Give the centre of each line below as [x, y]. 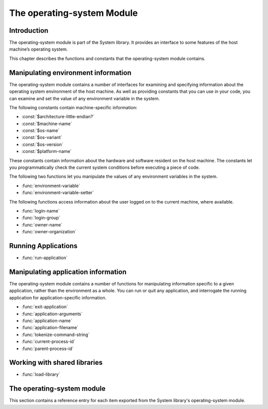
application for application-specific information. [58, 297]
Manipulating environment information [70, 73]
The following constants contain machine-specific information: [73, 107]
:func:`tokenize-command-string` [56, 335]
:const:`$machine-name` [47, 124]
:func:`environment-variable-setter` [58, 193]
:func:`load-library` [41, 374]
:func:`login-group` [41, 218]
